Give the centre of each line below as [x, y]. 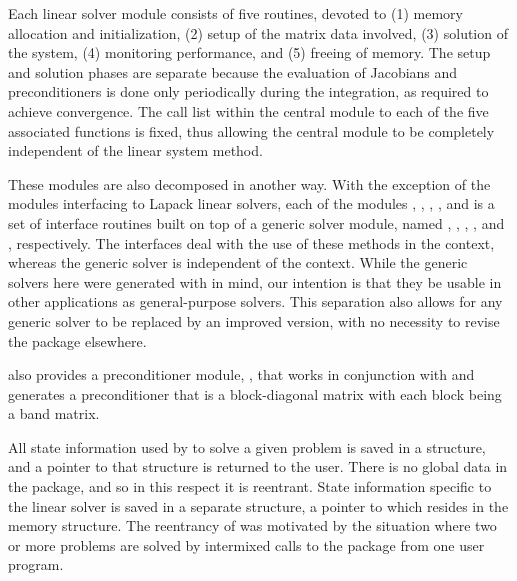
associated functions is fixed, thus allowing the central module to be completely [251, 130]
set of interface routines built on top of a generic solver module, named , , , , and [256, 222]
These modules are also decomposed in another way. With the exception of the [249, 183]
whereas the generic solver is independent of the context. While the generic [238, 262]
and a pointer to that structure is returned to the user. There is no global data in [258, 466]
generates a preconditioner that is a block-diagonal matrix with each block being [255, 393]
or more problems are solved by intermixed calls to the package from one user [246, 544]
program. [36, 564]
